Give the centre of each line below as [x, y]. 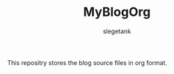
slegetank [117, 31]
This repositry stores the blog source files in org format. [87, 62]
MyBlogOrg [117, 12]
